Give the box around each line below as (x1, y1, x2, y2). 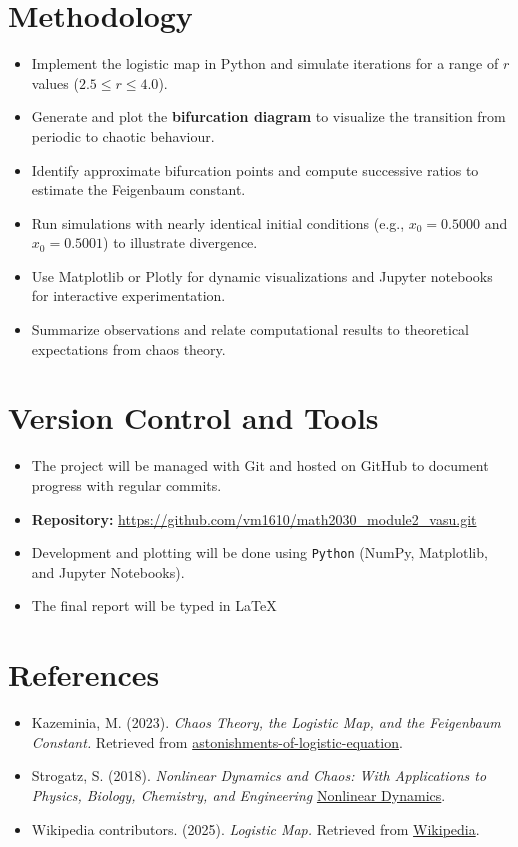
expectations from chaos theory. (31, 338, 226, 359)
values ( (31, 72, 79, 93)
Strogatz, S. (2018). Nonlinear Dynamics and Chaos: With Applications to (31, 765, 487, 786)
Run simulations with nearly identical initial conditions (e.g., (31, 212, 405, 233)
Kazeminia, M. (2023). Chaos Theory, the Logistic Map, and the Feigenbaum (31, 712, 501, 733)
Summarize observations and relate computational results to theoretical (31, 319, 470, 340)
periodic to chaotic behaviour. (31, 125, 215, 146)
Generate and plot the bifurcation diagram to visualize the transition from (31, 106, 506, 127)
